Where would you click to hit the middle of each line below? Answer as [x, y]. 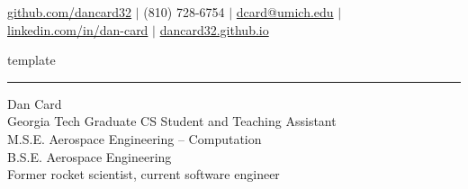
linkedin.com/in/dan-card [78, 29]
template [31, 60]
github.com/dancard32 [70, 12]
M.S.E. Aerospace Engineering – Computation [135, 138]
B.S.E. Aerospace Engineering [90, 156]
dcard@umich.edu [285, 12]
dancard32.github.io [214, 29]
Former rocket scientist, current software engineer [144, 174]
